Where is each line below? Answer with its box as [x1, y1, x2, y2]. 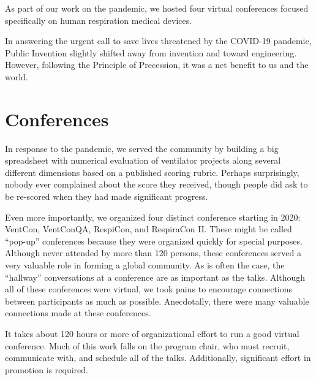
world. [5, 70, 28, 83]
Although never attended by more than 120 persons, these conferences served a [5, 246, 301, 259]
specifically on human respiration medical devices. [5, 13, 192, 26]
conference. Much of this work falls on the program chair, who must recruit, [5, 339, 290, 352]
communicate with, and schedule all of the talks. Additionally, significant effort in [5, 351, 311, 364]
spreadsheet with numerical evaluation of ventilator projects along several [5, 154, 281, 167]
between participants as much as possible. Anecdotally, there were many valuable [5, 294, 309, 307]
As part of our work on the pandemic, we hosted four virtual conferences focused [5, 2, 309, 14]
